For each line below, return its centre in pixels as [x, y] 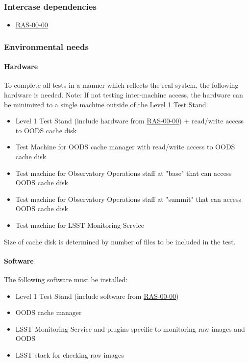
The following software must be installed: [66, 279]
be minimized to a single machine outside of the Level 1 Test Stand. [106, 104]
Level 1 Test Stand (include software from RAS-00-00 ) [97, 296]
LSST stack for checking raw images [70, 354]
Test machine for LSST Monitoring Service [80, 225]
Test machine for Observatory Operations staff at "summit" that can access [128, 199]
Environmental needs [46, 46]
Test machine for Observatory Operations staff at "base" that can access [124, 173]
